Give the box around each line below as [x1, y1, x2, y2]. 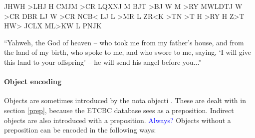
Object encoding [4, 76, 61, 87]
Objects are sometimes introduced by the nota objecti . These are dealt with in [4, 95, 246, 106]
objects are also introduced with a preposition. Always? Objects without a [4, 115, 231, 125]
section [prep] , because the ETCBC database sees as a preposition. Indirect [4, 105, 234, 115]
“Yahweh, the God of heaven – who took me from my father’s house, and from [4, 37, 244, 47]
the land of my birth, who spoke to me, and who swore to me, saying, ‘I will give [4, 47, 251, 57]
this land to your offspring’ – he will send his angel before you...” [4, 56, 202, 67]
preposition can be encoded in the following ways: [4, 125, 156, 135]
